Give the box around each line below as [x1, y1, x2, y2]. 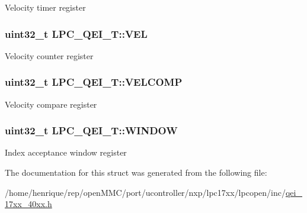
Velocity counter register [5, 49, 94, 62]
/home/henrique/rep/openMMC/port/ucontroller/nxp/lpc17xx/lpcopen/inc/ [5, 186, 286, 198]
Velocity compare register [5, 98, 97, 110]
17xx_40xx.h [5, 198, 52, 210]
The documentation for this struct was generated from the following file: [5, 166, 267, 179]
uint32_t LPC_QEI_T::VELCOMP [5, 75, 183, 89]
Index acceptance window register [5, 146, 127, 159]
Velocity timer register [5, 1, 86, 13]
